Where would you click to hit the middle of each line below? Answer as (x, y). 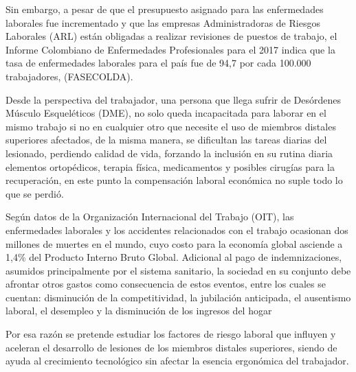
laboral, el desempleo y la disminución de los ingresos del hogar (139, 311)
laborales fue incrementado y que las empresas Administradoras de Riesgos (163, 22)
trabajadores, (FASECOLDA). (69, 76)
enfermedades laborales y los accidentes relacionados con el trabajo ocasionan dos (177, 230)
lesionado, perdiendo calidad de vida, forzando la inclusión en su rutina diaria (169, 153)
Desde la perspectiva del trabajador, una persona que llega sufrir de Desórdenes (174, 99)
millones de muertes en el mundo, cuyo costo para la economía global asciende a (174, 243)
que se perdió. (35, 193)
